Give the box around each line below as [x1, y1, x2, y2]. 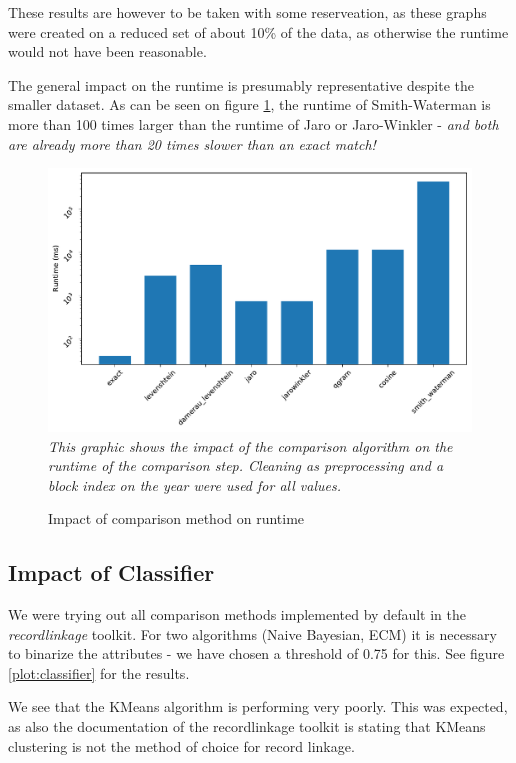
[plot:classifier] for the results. [8, 662, 190, 683]
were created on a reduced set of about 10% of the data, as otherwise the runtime [8, 21, 509, 42]
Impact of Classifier [8, 557, 215, 588]
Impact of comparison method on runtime [48, 508, 305, 529]
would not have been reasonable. [8, 41, 207, 62]
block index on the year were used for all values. [48, 474, 341, 495]
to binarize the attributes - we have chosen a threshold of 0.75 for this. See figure [8, 643, 505, 664]
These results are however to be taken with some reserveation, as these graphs [8, 2, 487, 22]
